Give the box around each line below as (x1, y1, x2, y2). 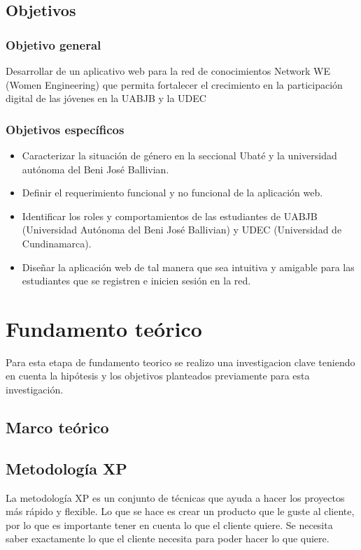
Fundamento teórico (6, 314, 202, 342)
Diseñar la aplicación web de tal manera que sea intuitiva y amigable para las (22, 259, 355, 274)
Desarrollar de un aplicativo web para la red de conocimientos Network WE (6, 64, 330, 78)
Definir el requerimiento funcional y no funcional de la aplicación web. (22, 185, 323, 200)
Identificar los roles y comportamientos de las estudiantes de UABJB (22, 208, 318, 223)
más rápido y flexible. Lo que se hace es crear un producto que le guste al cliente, (6, 504, 355, 519)
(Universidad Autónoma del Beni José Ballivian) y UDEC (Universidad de (22, 222, 342, 237)
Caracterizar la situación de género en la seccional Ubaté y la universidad (22, 148, 337, 162)
